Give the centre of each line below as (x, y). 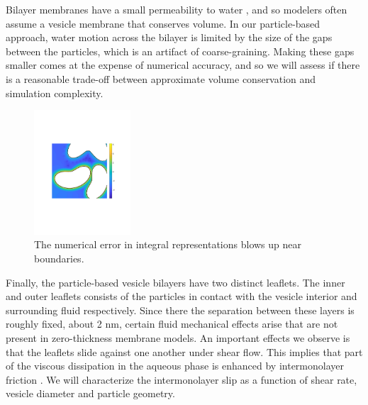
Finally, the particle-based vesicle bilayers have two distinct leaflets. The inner (175, 282)
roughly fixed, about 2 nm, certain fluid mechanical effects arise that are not (172, 324)
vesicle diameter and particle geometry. (90, 393)
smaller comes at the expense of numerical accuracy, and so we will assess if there (183, 65)
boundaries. (59, 258)
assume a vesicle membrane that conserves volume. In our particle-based (163, 23)
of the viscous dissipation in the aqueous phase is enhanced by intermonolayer (175, 366)
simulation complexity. (55, 93)
